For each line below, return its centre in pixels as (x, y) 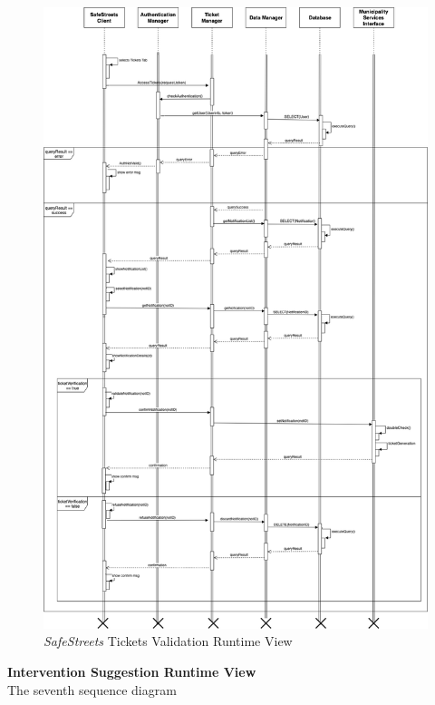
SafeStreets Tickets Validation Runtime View (168, 641)
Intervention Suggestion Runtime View (132, 671)
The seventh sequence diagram (92, 689)
